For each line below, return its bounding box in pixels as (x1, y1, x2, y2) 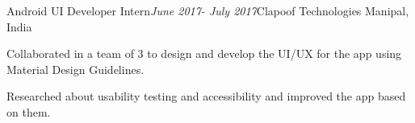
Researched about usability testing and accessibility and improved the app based (6, 88, 406, 105)
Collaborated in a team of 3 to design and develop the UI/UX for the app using (6, 45, 402, 62)
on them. (6, 103, 51, 120)
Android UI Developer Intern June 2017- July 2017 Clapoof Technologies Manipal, (6, 2, 409, 18)
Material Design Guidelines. (6, 60, 145, 77)
